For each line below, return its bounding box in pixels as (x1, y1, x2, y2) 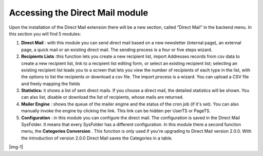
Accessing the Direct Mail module (9, 7, 149, 18)
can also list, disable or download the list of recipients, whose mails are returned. (21, 94, 184, 100)
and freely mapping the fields (21, 81, 80, 87)
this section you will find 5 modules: (9, 31, 81, 36)
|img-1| (9, 144, 23, 150)
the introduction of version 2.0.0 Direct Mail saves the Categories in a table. (21, 135, 173, 141)
